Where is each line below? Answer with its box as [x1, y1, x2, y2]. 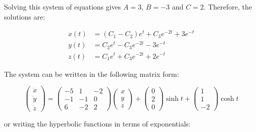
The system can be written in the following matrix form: [4, 68, 179, 79]
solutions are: [4, 11, 45, 22]
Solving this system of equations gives [4, 2, 121, 12]
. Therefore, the [203, 2, 252, 12]
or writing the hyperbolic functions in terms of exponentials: [4, 118, 191, 128]
